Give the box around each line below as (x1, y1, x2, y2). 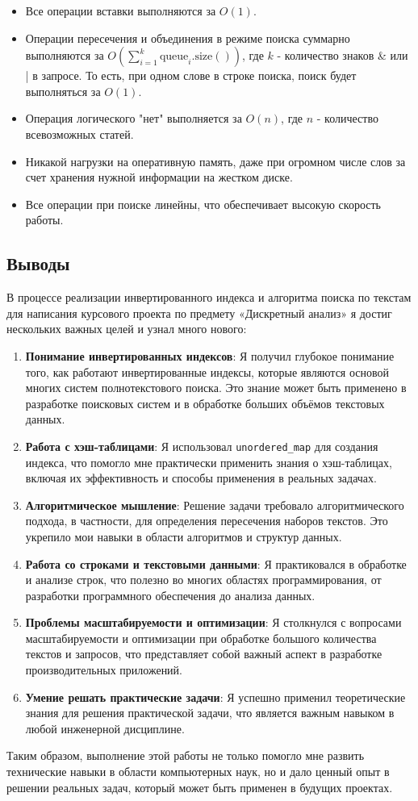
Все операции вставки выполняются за (25, 2, 216, 19)
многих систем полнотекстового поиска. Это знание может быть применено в (25, 379, 407, 396)
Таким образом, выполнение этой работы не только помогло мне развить (6, 747, 365, 764)
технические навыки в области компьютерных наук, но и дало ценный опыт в (6, 763, 390, 780)
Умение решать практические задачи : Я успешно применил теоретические (25, 688, 406, 705)
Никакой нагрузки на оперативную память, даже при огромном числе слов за (25, 152, 406, 169)
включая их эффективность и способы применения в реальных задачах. (25, 469, 377, 486)
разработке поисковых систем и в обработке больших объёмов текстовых (25, 394, 385, 411)
